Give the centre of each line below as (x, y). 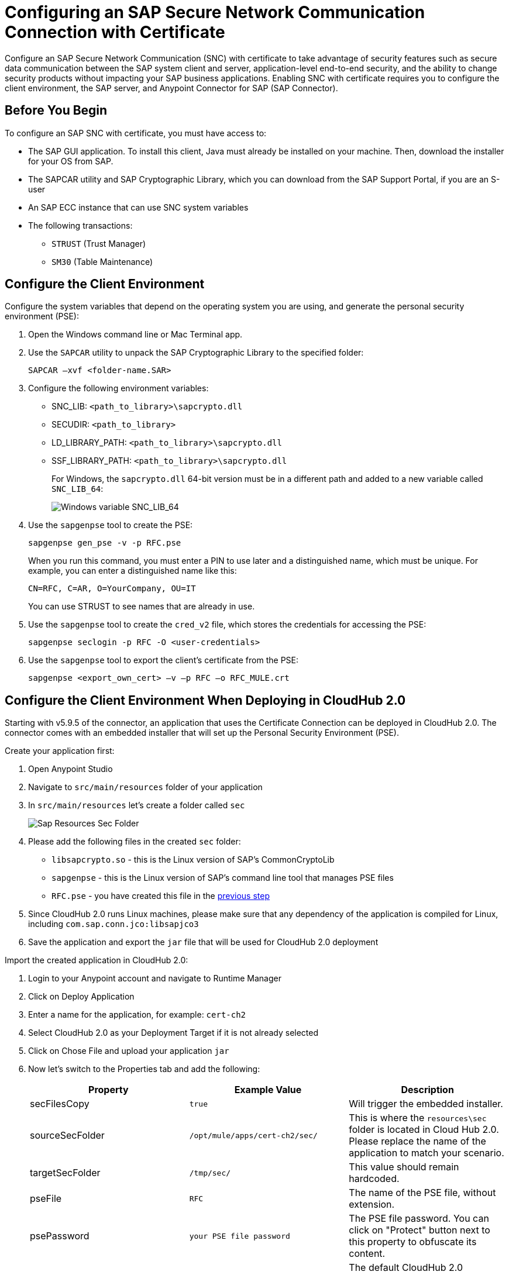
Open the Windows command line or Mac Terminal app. (135, 335)
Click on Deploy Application (81, 997)
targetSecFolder (65, 1173)
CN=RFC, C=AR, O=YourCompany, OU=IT (112, 589)
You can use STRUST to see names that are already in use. (142, 607)
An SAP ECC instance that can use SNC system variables (138, 207)
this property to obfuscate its (413, 1242)
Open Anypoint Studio (70, 769)
